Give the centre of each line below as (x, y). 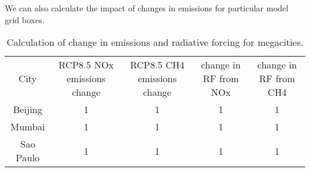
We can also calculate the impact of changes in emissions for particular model (147, 8)
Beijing (27, 110)
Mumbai (28, 127)
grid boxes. (25, 19)
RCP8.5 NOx (86, 65)
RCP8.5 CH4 (157, 65)
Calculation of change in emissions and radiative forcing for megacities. (155, 42)
